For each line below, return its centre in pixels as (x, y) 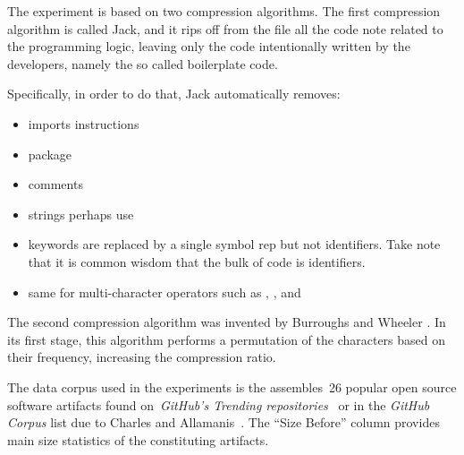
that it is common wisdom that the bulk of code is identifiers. (197, 261)
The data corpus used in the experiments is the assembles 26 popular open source (232, 386)
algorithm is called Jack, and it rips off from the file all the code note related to (225, 28)
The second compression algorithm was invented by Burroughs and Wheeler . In (227, 322)
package (50, 154)
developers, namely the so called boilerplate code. (143, 63)
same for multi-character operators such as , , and (165, 292)
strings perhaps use (81, 214)
